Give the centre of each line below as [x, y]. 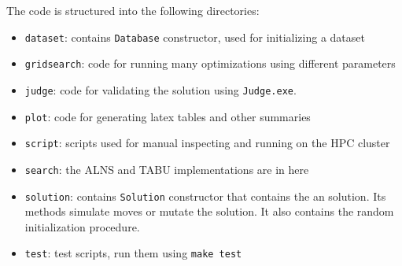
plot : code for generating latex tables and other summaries [168, 116]
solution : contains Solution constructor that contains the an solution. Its [205, 196]
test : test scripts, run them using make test [133, 253]
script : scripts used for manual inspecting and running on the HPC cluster [207, 143]
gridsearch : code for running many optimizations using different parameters [210, 63]
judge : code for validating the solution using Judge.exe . [160, 89]
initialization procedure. [82, 226]
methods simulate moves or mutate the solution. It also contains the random [209, 211]
